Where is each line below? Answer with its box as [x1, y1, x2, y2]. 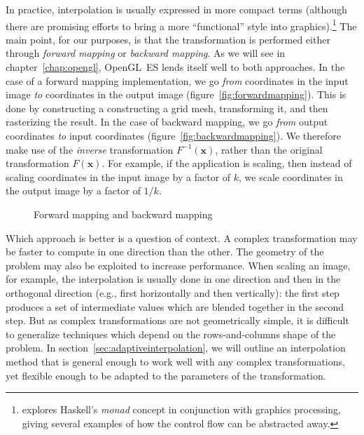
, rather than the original [215, 142, 323, 156]
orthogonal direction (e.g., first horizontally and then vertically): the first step [6, 285, 339, 300]
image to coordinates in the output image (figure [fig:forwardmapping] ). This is [6, 87, 346, 102]
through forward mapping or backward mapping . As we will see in [6, 46, 286, 60]
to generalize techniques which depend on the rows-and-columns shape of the [6, 326, 336, 341]
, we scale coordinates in [239, 169, 343, 184]
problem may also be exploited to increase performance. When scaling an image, [6, 257, 351, 272]
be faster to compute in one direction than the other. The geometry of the [6, 244, 324, 259]
